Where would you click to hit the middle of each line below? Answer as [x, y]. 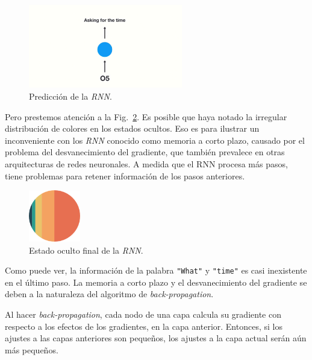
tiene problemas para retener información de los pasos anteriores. [125, 175]
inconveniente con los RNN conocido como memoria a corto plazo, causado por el [155, 140]
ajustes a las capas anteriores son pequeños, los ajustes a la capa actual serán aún [156, 338]
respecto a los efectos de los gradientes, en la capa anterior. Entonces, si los [144, 326]
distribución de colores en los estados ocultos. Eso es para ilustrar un [132, 128]
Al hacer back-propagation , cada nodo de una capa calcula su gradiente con [143, 314]
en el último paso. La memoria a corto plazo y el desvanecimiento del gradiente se [156, 282]
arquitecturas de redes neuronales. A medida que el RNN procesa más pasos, [146, 163]
